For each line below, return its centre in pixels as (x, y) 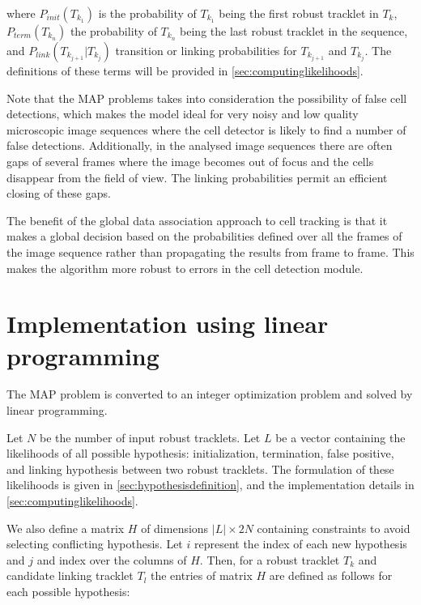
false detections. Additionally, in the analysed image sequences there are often (200, 145)
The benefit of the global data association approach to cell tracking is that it (197, 220)
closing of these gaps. (59, 193)
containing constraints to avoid (334, 528)
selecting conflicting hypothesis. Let (95, 544)
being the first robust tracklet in (299, 13)
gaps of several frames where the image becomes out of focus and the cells (190, 161)
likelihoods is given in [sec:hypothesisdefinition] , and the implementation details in (210, 485)
